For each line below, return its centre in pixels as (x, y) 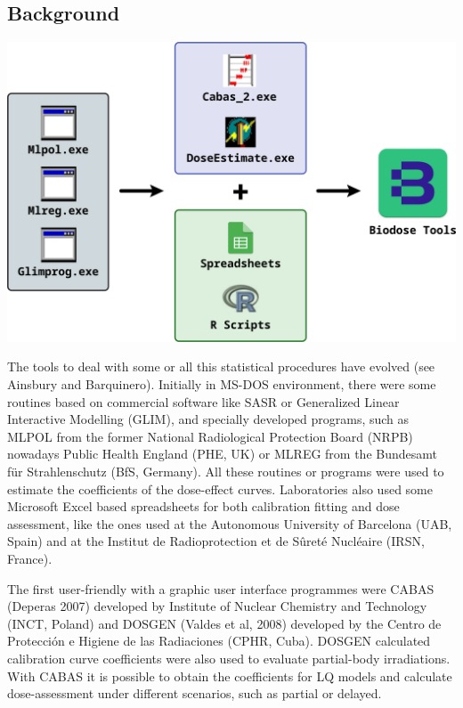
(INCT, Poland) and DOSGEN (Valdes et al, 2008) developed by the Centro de (224, 623)
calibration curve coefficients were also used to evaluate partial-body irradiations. (229, 658)
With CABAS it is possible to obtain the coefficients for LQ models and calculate (230, 675)
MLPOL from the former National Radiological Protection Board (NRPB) (210, 436)
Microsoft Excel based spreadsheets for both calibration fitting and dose (203, 506)
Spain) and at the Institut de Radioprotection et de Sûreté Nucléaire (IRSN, (216, 541)
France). (30, 558)
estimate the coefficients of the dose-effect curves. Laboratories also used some (220, 488)
